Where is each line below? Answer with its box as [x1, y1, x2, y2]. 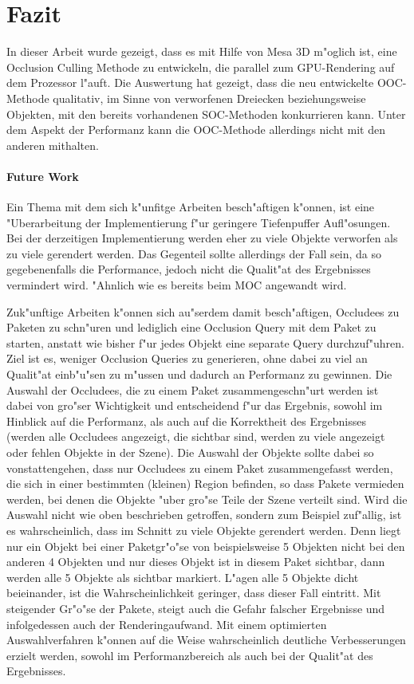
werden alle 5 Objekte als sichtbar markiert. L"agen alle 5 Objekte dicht [6, 568, 359, 585]
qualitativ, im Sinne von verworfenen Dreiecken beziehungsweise [53, 89, 366, 106]
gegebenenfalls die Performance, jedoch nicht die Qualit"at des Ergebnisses [6, 261, 371, 277]
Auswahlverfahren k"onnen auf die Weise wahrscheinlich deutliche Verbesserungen [6, 631, 406, 648]
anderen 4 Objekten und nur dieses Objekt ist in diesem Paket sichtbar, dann [6, 553, 385, 570]
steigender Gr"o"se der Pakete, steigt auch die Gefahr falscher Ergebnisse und [6, 599, 385, 616]
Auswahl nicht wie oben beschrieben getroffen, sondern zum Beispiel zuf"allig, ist [6, 506, 402, 523]
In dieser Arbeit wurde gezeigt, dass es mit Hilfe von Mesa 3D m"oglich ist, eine [6, 43, 397, 60]
